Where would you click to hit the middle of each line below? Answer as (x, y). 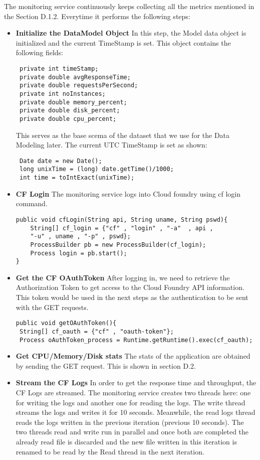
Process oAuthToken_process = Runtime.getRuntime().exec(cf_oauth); (136, 340)
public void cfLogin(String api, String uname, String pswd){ (122, 219)
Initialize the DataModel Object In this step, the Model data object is (131, 33)
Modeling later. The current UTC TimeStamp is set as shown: (111, 145)
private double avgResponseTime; (75, 77)
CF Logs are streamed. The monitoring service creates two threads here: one (133, 392)
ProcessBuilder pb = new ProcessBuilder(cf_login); (118, 245)
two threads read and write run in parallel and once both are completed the (132, 432)
